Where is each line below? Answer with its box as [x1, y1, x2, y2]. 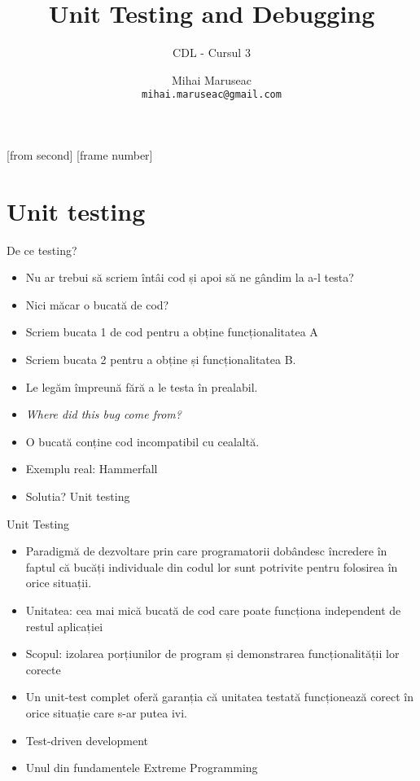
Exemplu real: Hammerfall [25, 460, 158, 477]
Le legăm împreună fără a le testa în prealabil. [25, 378, 258, 395]
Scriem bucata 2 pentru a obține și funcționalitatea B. [25, 351, 296, 368]
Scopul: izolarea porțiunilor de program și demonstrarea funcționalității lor [25, 645, 400, 662]
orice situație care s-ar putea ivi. [25, 704, 187, 721]
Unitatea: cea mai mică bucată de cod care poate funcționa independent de [25, 602, 401, 618]
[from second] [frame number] [7, 146, 153, 163]
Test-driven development [25, 731, 149, 748]
